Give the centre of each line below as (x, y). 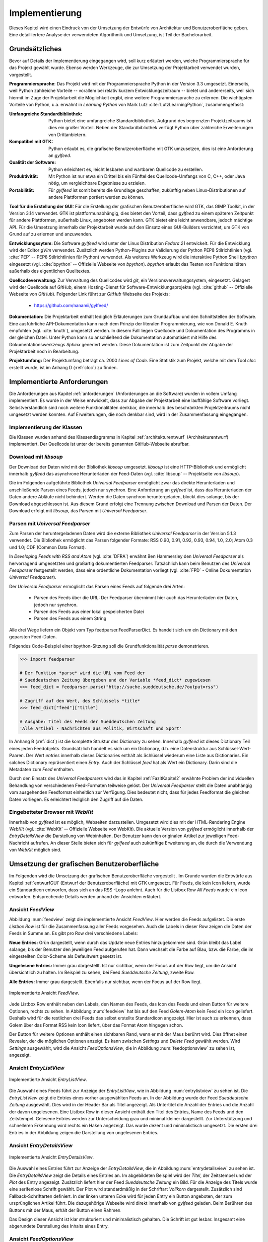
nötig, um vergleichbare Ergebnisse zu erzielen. (97, 183)
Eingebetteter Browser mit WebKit (51, 812)
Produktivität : (24, 176)
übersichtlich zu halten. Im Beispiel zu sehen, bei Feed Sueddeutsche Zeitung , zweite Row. (102, 972)
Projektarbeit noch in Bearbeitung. (44, 351)
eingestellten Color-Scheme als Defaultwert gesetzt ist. (66, 956)
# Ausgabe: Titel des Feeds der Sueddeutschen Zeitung (88, 722)
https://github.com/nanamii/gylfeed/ (71, 305)
